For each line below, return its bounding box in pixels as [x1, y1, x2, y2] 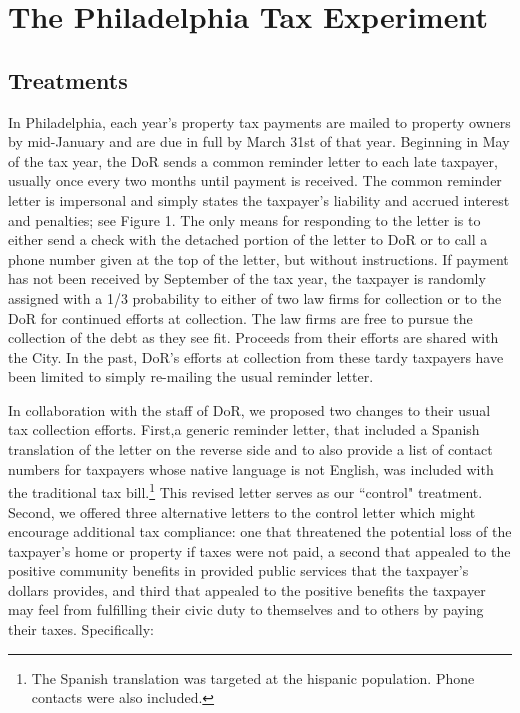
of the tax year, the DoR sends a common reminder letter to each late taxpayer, [8, 150, 498, 171]
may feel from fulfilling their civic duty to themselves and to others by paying [8, 599, 484, 620]
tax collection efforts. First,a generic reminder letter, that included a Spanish [8, 419, 480, 440]
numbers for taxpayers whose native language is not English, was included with [8, 458, 494, 479]
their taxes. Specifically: [8, 619, 154, 640]
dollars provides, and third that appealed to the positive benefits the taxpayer [8, 579, 486, 600]
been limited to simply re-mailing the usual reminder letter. [8, 366, 374, 387]
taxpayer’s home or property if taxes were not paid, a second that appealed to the [8, 540, 511, 561]
